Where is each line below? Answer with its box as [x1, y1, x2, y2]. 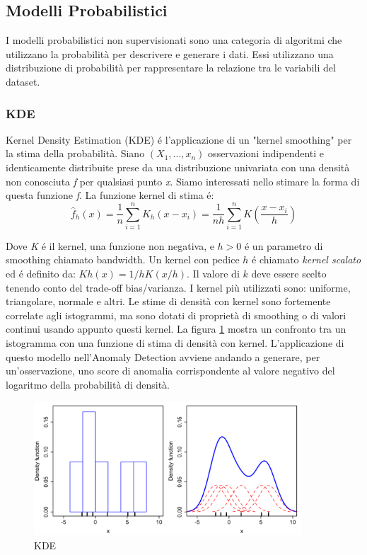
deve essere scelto [251, 266, 327, 281]
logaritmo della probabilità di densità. [6, 377, 170, 391]
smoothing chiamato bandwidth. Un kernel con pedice [6, 252, 240, 267]
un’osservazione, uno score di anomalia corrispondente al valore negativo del [6, 363, 335, 378]
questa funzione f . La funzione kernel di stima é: [6, 188, 214, 202]
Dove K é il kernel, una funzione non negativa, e [6, 238, 214, 253]
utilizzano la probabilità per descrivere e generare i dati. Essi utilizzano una [6, 46, 334, 61]
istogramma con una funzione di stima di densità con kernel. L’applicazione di [6, 336, 344, 350]
